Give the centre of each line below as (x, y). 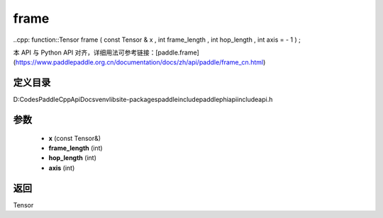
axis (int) (62, 168)
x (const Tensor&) (75, 138)
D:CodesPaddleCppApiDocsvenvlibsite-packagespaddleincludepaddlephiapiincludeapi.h (143, 100)
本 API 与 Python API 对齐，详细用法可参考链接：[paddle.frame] (106, 52)
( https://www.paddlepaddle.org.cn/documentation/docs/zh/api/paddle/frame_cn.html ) (139, 62)
